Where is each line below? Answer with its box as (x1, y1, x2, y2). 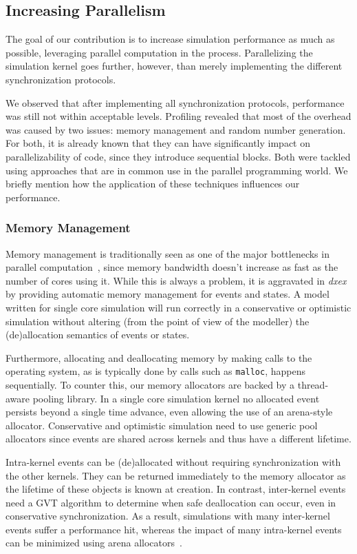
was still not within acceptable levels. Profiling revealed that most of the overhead (6, 109, 351, 123)
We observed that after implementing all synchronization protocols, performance (6, 95, 345, 110)
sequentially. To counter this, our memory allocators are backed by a (6, 377, 295, 391)
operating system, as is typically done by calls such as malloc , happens (6, 364, 305, 378)
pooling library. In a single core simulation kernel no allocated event (32, 391, 320, 405)
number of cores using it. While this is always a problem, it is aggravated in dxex (6, 273, 347, 287)
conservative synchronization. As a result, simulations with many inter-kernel (6, 509, 330, 523)
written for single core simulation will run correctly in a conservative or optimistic (6, 300, 351, 314)
